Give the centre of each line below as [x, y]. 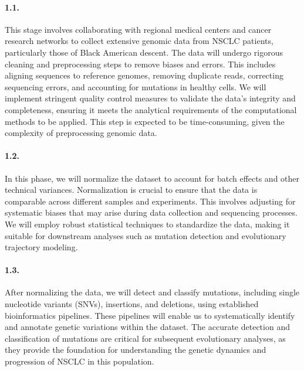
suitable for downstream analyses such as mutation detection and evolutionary [146, 235]
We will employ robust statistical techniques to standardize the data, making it [147, 224]
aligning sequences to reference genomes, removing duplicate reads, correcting [144, 75]
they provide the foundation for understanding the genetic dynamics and [136, 350]
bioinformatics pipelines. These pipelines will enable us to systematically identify [150, 315]
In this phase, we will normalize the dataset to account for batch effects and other [152, 178]
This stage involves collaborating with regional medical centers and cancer [138, 29]
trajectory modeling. [41, 247]
